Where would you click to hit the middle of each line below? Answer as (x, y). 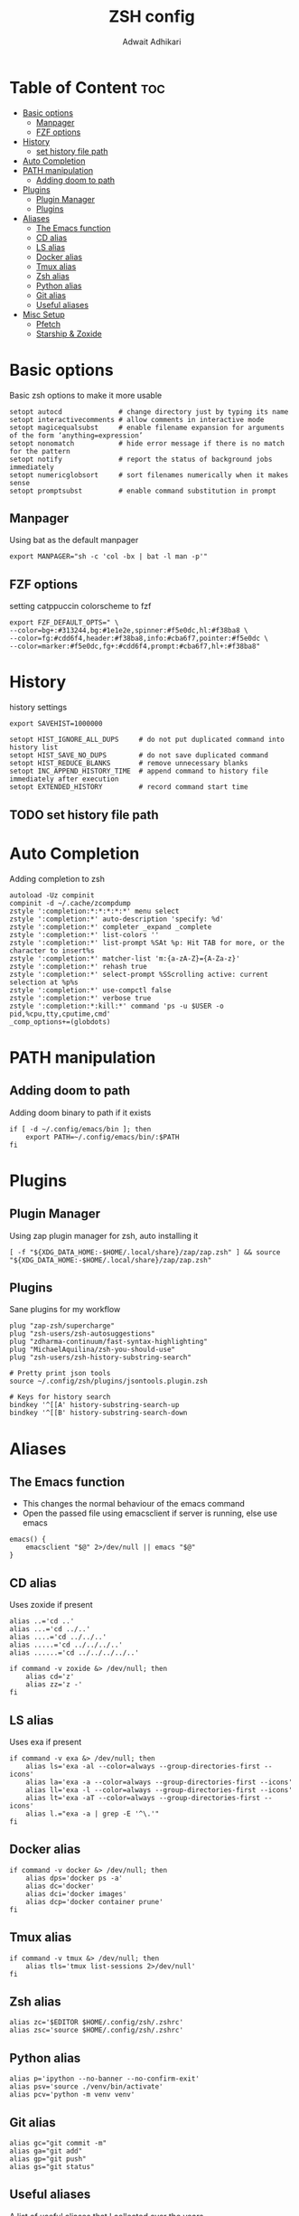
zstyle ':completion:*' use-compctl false (90, 990)
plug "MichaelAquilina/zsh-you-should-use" (93, 1350)
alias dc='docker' (60, 1886)
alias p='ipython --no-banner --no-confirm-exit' (105, 2079)
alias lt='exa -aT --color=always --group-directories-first (143, 1798)
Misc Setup (43, 315)
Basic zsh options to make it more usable (86, 395)
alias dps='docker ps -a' (75, 1878)
